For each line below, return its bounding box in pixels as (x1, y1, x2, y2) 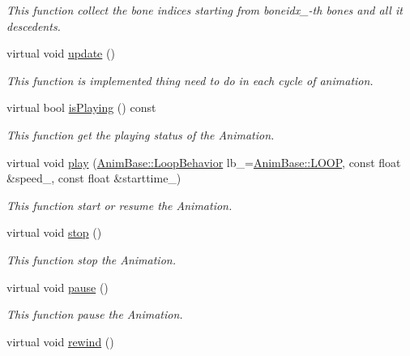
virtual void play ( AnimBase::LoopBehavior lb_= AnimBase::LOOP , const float (6, 153, 401, 170)
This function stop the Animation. (6, 251, 176, 268)
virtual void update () (6, 45, 115, 62)
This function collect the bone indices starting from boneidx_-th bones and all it (6, 2, 403, 18)
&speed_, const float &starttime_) (6, 169, 182, 187)
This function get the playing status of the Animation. (6, 126, 275, 143)
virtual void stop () (6, 224, 102, 241)
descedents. (6, 17, 61, 34)
